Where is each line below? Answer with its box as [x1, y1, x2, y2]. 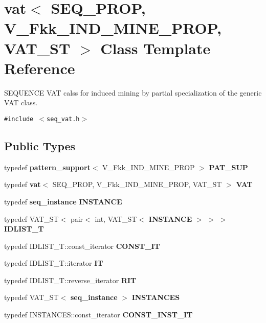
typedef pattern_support [4, 161, 91, 172]
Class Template [100, 37, 211, 58]
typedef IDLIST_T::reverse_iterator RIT [4, 274, 137, 285]
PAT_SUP [209, 161, 248, 172]
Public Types [4, 137, 76, 153]
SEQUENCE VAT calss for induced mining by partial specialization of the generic [4, 87, 262, 98]
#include [4, 115, 34, 123]
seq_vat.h [47, 115, 80, 123]
